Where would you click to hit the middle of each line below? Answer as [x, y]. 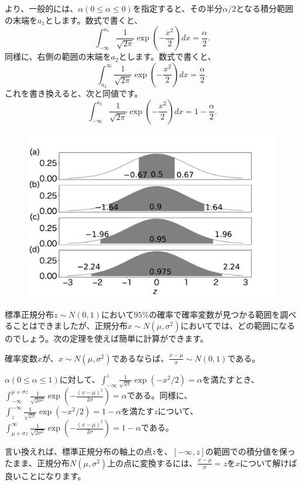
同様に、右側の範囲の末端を [58, 56]
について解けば [268, 462]
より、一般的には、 [42, 8]
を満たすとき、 [231, 379]
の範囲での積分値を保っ [250, 451]
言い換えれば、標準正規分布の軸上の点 [78, 451]
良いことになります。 [45, 475]
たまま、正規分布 [37, 462]
